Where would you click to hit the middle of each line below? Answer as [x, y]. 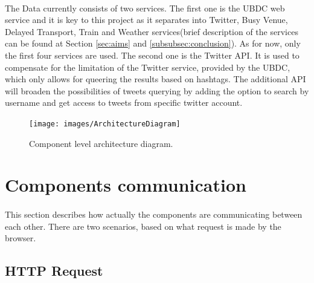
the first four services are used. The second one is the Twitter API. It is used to [152, 55]
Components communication [126, 185]
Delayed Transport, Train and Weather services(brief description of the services [152, 31]
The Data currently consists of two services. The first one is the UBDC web [145, 8]
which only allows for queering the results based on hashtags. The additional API [155, 79]
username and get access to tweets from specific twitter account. [124, 102]
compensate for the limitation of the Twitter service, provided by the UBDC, [148, 67]
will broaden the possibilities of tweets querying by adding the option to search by [157, 90]
